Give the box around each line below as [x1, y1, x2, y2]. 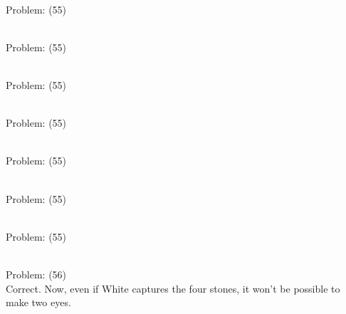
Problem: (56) [6, 266, 67, 281]
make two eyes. [6, 295, 71, 310]
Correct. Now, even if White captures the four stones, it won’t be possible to [6, 281, 340, 295]
